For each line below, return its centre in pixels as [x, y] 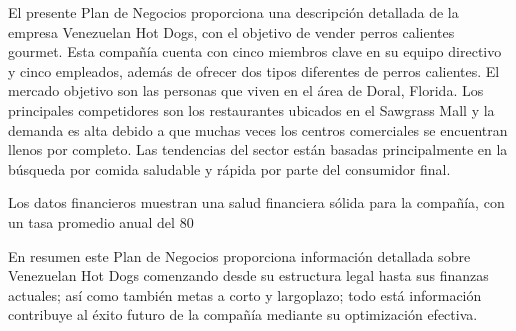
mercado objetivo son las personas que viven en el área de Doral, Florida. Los [246, 90]
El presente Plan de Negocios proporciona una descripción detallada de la [233, 12]
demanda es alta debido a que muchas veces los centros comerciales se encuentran [258, 129]
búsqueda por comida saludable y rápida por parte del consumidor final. [229, 168]
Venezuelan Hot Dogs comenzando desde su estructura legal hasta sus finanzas [248, 275]
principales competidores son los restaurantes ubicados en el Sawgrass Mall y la [251, 109]
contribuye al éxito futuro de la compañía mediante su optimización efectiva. [243, 314]
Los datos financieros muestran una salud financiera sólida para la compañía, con [256, 202]
